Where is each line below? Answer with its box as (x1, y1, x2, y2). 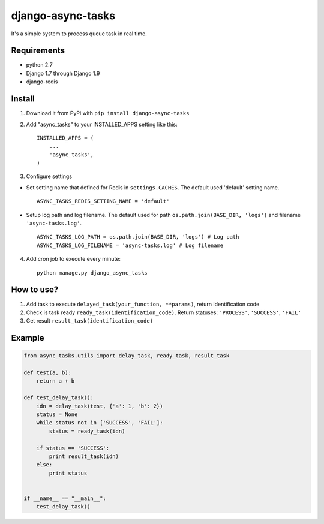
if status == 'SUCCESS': (36, 444, 110, 451)
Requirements (11, 46, 65, 56)
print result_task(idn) (49, 453, 119, 460)
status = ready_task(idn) (49, 427, 125, 435)
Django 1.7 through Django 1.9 (26, 70, 100, 77)
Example (11, 333, 44, 343)
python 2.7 (26, 61, 53, 68)
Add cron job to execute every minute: (26, 255, 121, 263)
